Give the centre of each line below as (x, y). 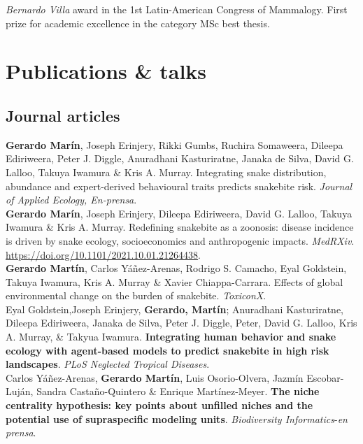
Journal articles (63, 115)
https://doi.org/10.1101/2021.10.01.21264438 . (104, 254)
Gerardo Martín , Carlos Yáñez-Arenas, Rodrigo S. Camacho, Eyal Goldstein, (176, 268)
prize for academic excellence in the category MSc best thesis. (138, 23)
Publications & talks (106, 71)
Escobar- (325, 377)
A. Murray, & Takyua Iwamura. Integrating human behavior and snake (171, 337)
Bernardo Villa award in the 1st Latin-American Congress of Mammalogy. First (177, 9)
